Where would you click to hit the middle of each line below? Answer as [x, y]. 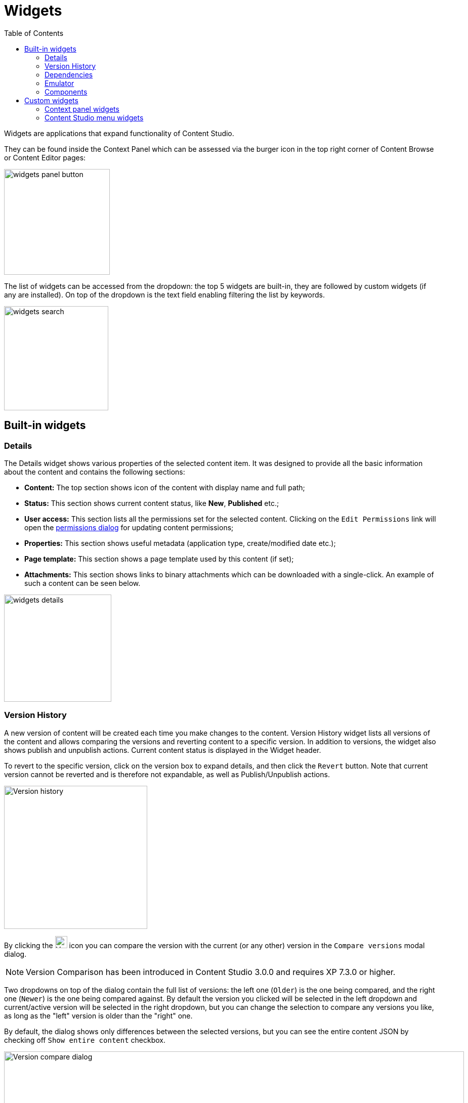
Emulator [59, 83]
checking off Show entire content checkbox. [85, 1040]
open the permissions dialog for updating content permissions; [129, 527]
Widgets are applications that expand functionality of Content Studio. [119, 133]
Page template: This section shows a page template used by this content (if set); [159, 559]
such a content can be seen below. [82, 583]
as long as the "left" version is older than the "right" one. [98, 1015]
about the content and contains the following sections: [95, 472]
